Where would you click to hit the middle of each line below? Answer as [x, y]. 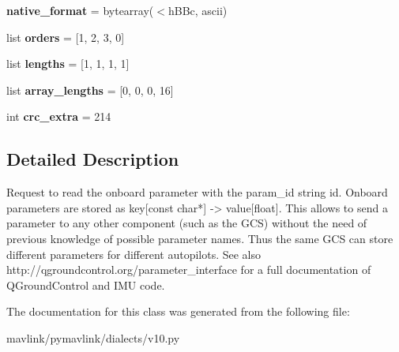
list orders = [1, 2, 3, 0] [66, 37]
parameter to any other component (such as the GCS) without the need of [187, 223]
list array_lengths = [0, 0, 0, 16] [90, 90]
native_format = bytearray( [80, 10]
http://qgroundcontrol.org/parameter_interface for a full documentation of [189, 270]
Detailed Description [93, 159]
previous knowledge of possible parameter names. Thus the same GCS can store [200, 238]
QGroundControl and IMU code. [86, 285]
